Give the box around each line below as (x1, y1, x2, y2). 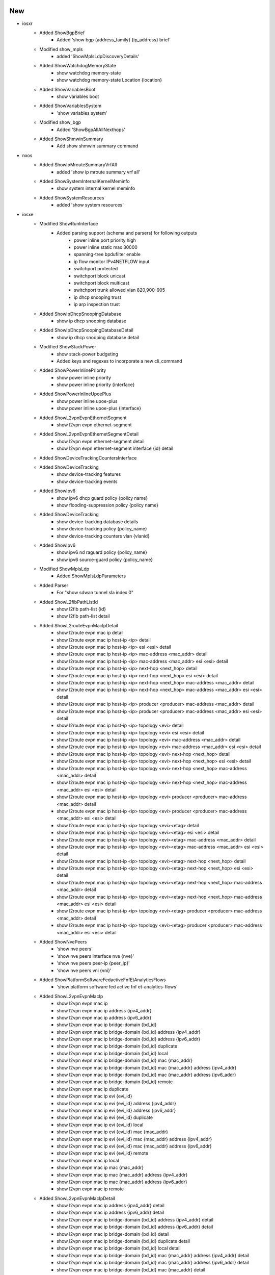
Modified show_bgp (39, 119, 81, 125)
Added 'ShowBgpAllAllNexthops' (57, 126, 125, 133)
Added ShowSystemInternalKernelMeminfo (39, 178, 130, 184)
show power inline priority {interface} (57, 381, 135, 388)
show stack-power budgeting (57, 351, 118, 357)
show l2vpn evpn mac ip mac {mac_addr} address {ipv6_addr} (57, 1179, 188, 1185)
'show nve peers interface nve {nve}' (57, 953, 134, 959)
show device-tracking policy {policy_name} (57, 526, 147, 532)
